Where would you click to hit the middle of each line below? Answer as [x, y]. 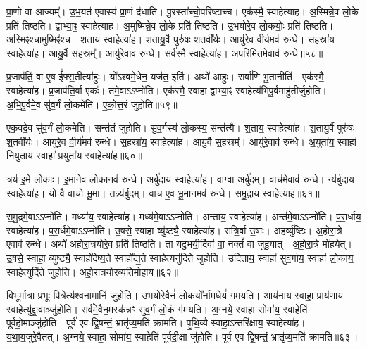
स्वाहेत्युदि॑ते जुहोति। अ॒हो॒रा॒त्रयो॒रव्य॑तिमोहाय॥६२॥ [93, 271]
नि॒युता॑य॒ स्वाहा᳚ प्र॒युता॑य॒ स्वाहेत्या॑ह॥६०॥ [74, 155]
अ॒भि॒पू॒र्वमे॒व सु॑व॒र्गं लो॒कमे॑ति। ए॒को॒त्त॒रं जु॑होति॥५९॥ [92, 104]
